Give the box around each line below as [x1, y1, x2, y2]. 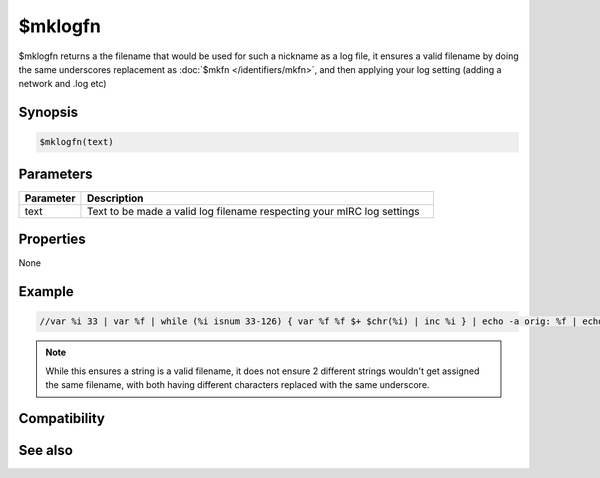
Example [18, 283, 74, 300]
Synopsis [18, 104, 79, 121]
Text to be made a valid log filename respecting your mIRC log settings [86, 204, 420, 218]
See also [18, 441, 74, 459]
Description [86, 191, 144, 205]
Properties [18, 231, 86, 248]
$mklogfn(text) [39, 136, 114, 148]
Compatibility [18, 410, 105, 427]
